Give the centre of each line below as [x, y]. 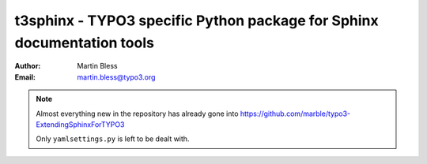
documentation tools [84, 43]
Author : [28, 66]
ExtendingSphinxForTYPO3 [80, 124]
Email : [25, 77]
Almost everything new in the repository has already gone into [137, 114]
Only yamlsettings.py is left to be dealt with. [113, 139]
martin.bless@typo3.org [116, 77]
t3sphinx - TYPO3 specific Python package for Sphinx [196, 20]
